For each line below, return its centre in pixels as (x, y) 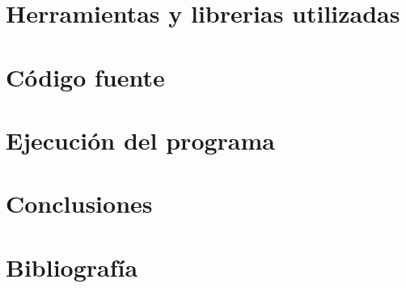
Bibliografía (72, 267)
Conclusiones (79, 203)
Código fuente (85, 76)
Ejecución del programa (140, 140)
